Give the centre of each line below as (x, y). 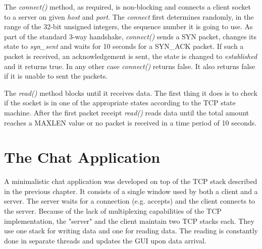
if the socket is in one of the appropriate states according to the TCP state (120, 103)
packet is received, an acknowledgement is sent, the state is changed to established (131, 56)
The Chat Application (82, 157)
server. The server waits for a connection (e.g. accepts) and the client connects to (130, 201)
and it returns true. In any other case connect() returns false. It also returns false (130, 66)
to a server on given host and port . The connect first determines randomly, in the (129, 16)
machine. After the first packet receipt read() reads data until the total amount (126, 112)
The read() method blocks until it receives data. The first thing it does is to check (131, 92)
